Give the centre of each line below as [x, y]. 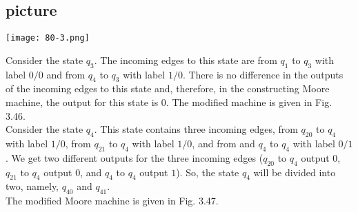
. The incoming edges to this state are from [186, 60]
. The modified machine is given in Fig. [249, 102]
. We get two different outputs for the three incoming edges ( [135, 157]
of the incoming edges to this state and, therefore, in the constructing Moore [168, 88]
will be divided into [295, 172]
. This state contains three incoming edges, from [196, 129]
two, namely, [32, 186]
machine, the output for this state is [82, 102]
